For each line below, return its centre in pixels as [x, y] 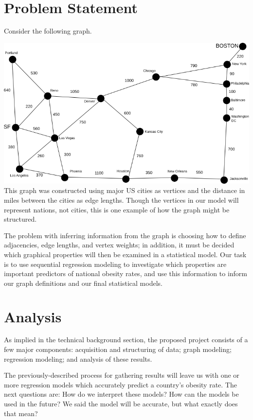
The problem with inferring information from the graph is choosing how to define [125, 235]
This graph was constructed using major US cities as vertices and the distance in [125, 190]
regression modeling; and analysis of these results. [78, 359]
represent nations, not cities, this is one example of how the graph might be [117, 209]
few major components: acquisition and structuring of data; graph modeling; [118, 349]
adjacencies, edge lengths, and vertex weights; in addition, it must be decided [119, 245]
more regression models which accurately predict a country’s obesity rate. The [120, 384]
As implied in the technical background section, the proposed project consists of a [126, 340]
